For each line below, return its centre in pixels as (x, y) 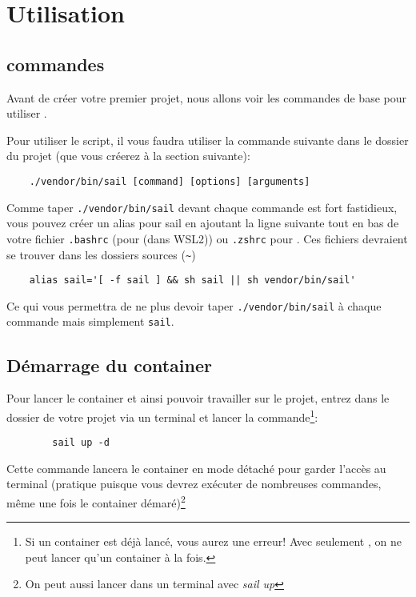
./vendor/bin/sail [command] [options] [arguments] (170, 181)
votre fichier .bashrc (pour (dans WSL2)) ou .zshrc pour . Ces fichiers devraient (207, 238)
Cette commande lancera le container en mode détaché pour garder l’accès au (196, 468)
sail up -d (81, 443)
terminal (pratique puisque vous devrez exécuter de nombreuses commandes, (194, 484)
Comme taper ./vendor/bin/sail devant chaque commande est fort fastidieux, (202, 207)
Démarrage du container (109, 365)
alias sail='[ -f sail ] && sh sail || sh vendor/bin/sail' (192, 280)
